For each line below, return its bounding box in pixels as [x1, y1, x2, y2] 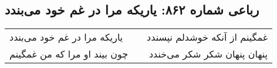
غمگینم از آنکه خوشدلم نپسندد [147, 30, 268, 44]
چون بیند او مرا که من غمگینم [9, 47, 129, 61]
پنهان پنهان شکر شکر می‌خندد [148, 47, 268, 61]
